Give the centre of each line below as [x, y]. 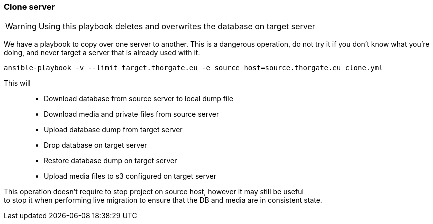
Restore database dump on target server [111, 161]
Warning [21, 27]
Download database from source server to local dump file [139, 99]
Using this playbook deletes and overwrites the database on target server [177, 27]
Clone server [30, 7]
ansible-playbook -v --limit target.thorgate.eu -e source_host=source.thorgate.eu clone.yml [194, 68]
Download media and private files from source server [132, 114]
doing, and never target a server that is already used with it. [102, 53]
